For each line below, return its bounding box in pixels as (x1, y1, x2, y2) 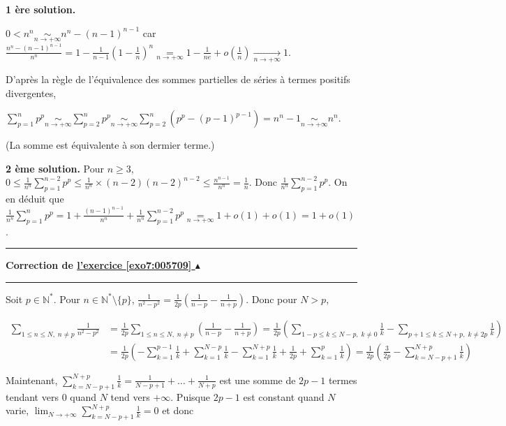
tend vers (110, 389, 150, 404)
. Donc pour (246, 291, 297, 306)
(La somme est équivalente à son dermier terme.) (6, 138, 215, 152)
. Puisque (170, 389, 210, 404)
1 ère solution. (6, 2, 76, 16)
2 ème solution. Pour (6, 161, 105, 175)
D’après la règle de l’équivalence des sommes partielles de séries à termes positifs (6, 72, 350, 87)
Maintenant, (6, 372, 58, 387)
